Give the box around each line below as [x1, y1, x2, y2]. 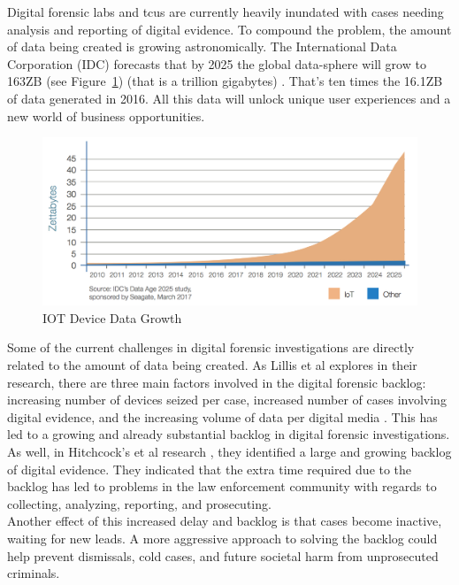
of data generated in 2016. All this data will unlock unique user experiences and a [7, 89, 451, 107]
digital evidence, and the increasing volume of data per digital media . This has [7, 407, 438, 426]
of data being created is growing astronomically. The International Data [7, 37, 397, 56]
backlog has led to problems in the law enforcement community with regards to [7, 477, 437, 496]
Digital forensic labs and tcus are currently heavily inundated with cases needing [7, 3, 444, 20]
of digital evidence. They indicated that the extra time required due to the [7, 459, 412, 478]
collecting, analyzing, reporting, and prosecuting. [7, 494, 272, 512]
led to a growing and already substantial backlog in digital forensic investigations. [7, 425, 450, 443]
